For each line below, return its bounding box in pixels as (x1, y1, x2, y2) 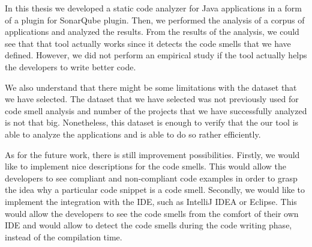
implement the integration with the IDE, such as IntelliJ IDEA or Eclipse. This (5, 195, 297, 207)
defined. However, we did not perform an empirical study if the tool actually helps (5, 49, 307, 61)
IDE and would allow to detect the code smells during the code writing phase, (5, 219, 292, 231)
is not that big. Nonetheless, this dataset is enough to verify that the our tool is (5, 116, 299, 129)
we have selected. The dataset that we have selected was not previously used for (5, 93, 299, 105)
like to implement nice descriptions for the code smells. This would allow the (5, 160, 287, 172)
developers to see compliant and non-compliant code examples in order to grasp (5, 171, 298, 184)
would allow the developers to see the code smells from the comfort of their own (5, 207, 299, 219)
